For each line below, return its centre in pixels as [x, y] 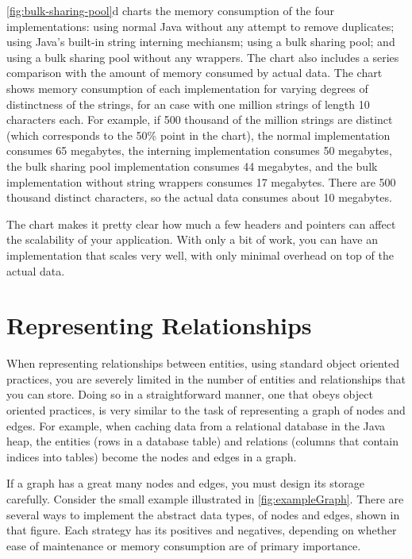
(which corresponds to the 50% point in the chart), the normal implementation [198, 135]
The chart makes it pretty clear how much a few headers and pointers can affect [201, 224]
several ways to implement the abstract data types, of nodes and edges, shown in [203, 514]
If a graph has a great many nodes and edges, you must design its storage [185, 483]
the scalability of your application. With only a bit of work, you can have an [193, 239]
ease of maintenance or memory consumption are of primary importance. [184, 545]
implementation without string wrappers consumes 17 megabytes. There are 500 [201, 181]
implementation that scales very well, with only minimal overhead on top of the [200, 254]
